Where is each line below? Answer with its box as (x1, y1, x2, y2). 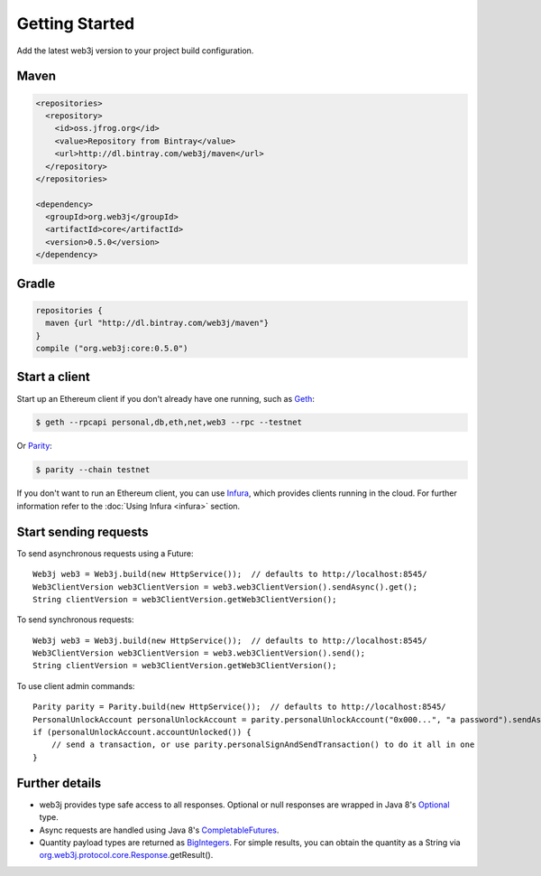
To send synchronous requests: (16, 614, 134, 625)
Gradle (16, 275, 56, 291)
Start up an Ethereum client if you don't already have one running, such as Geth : (16, 393, 316, 404)
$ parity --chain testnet (35, 465, 151, 475)
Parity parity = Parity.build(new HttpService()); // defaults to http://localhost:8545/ (32, 702, 446, 713)
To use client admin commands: (16, 680, 135, 691)
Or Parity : (16, 441, 53, 452)
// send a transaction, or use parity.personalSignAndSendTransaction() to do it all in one (50, 740, 475, 750)
